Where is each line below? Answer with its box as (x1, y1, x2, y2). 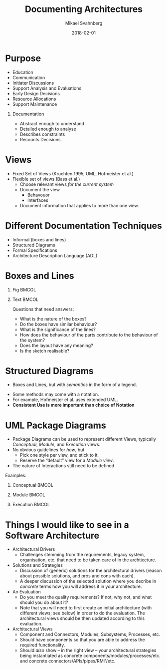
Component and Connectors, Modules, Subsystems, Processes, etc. (19, 631, 161, 637)
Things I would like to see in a (5, 519, 129, 530)
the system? (19, 337, 45, 343)
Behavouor (27, 192, 50, 198)
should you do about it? (19, 599, 68, 605)
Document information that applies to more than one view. (19, 202, 140, 208)
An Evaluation (12, 589, 41, 595)
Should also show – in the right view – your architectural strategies (19, 647, 157, 653)
